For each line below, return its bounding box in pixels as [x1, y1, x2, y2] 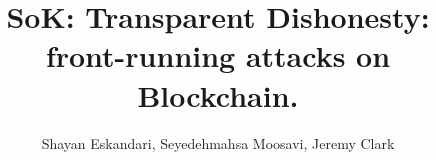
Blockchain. [137, 74, 299, 115]
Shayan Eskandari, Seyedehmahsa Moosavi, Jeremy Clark [41, 132, 395, 153]
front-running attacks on [45, 35, 391, 76]
